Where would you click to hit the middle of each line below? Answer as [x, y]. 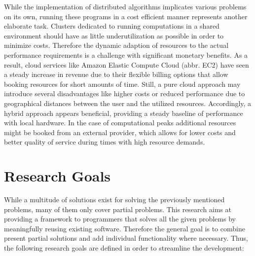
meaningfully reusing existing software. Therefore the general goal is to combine [125, 228]
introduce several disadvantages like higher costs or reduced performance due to [125, 93]
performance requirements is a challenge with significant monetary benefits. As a [126, 55]
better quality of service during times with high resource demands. [105, 142]
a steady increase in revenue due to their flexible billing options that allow [116, 74]
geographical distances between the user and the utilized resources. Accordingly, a [128, 103]
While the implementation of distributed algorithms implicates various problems [125, 6]
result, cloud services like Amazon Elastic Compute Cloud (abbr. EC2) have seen [127, 64]
